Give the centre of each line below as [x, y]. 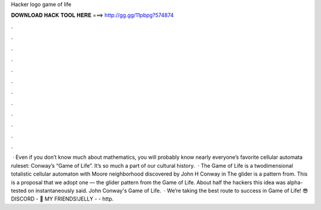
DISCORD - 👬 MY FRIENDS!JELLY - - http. [62, 199]
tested [19, 191]
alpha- [295, 182]
